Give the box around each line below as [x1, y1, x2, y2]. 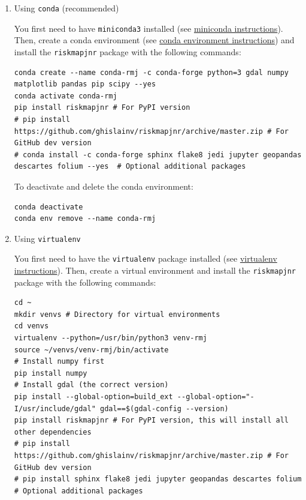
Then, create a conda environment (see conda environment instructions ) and [14, 34, 295, 46]
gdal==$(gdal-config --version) [99, 404, 229, 413]
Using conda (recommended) [14, 2, 119, 14]
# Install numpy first [14, 357, 105, 366]
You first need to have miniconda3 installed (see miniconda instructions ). [14, 22, 283, 34]
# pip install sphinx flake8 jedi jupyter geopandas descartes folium [14, 475, 302, 484]
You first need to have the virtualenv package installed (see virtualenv [14, 252, 277, 265]
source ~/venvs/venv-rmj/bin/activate [14, 345, 169, 354]
